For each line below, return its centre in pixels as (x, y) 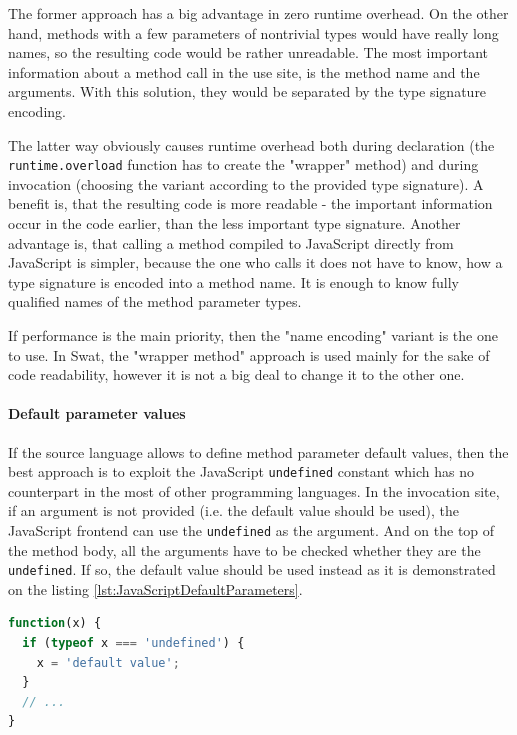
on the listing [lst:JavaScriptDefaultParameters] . (155, 588)
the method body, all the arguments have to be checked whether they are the (244, 549)
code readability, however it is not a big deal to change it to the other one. (236, 374)
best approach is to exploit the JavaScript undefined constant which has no (241, 471)
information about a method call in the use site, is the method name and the (244, 71)
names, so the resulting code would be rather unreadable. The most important (248, 52)
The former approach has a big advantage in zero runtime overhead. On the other (258, 13)
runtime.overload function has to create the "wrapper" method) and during (243, 164)
